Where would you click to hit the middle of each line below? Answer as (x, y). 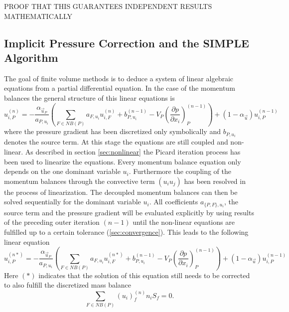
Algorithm (31, 57)
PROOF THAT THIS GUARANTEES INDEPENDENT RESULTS (108, 6)
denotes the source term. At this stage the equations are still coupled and (116, 142)
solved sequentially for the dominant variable (72, 202)
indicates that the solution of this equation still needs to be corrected (144, 275)
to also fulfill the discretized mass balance (68, 285)
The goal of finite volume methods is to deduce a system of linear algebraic (119, 78)
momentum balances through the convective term (79, 181)
